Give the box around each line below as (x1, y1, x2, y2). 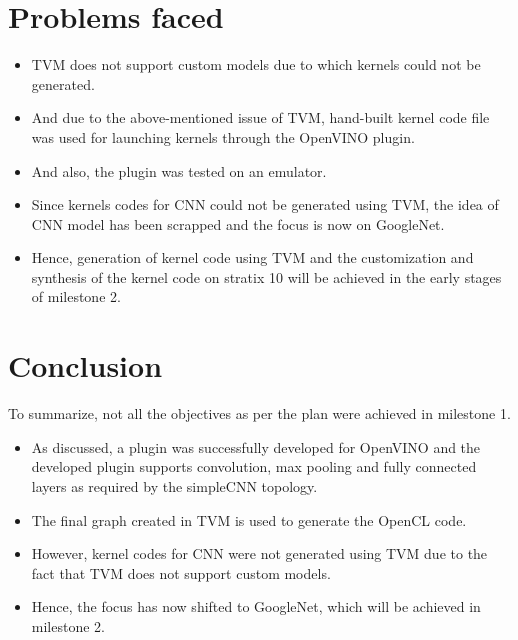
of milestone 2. (31, 286, 121, 307)
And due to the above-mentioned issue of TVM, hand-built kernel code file (31, 107, 490, 128)
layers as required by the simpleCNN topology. (31, 475, 318, 496)
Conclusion (8, 345, 163, 386)
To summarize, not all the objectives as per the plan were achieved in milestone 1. (8, 403, 511, 424)
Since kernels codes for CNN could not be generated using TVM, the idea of (31, 194, 499, 215)
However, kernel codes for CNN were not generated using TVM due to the (31, 543, 488, 564)
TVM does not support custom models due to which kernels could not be (31, 54, 481, 75)
